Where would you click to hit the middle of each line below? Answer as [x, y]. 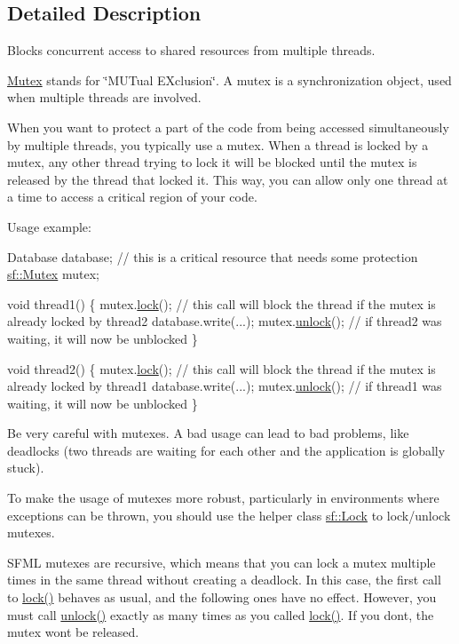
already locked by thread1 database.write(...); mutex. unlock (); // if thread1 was [225, 386]
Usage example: [49, 226]
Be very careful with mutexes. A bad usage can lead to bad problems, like [208, 433]
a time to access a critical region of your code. [132, 197]
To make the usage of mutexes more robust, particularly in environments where [223, 498]
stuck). [26, 468]
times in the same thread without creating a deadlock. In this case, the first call [224, 580]
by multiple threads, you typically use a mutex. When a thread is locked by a [218, 144]
